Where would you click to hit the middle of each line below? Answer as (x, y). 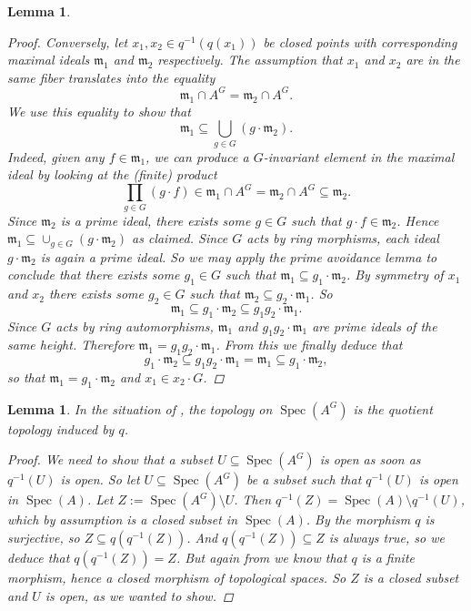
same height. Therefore (71, 345)
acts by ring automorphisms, (135, 326)
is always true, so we (386, 538)
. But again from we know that (261, 558)
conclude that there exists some (94, 275)
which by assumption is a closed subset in (122, 519)
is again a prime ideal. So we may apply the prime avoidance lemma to (239, 256)
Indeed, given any (56, 156)
